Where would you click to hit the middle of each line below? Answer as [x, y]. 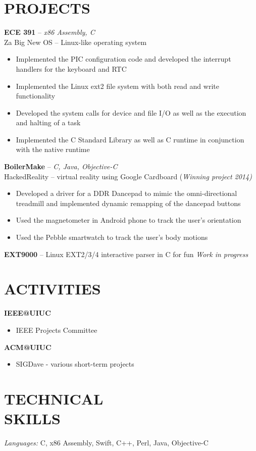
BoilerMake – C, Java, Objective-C [61, 166]
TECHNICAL [54, 398]
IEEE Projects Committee [57, 330]
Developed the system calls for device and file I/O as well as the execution [131, 112]
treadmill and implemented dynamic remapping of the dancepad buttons [128, 203]
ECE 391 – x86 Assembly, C [49, 32]
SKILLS [32, 418]
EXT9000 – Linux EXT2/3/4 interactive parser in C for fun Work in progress [126, 254]
